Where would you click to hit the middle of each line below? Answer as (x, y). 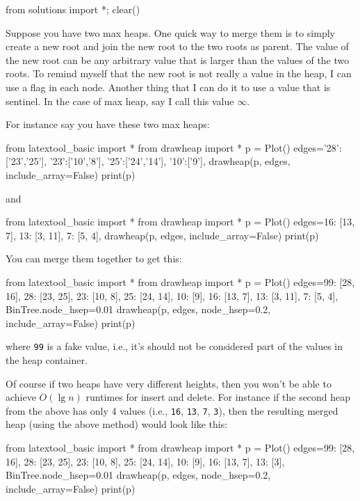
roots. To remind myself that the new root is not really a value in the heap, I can (179, 73)
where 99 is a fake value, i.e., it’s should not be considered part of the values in (174, 346)
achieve (21, 397)
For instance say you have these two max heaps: (108, 124)
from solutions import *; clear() (73, 9)
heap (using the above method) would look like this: (117, 424)
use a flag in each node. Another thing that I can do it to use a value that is (168, 87)
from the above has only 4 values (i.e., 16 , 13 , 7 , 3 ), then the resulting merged (172, 410)
